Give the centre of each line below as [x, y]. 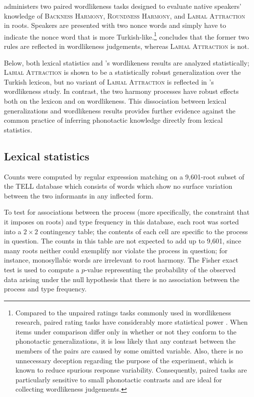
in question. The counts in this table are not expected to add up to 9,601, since [123, 241]
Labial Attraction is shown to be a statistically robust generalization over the [123, 72]
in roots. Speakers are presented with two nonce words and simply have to [115, 25]
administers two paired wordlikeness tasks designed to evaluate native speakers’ [123, 6]
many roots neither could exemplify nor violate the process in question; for [116, 250]
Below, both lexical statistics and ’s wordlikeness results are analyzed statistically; [127, 62]
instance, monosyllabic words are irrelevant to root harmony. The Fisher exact [121, 260]
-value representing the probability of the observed [160, 269]
